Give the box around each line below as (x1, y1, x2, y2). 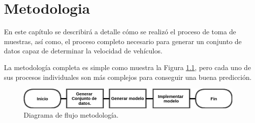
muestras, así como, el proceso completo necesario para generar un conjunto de (4, 36, 242, 46)
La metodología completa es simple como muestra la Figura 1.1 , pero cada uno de (4, 62, 251, 72)
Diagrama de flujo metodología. (24, 110, 119, 120)
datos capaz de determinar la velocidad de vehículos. (4, 46, 162, 56)
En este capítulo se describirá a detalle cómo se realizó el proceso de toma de (4, 26, 236, 37)
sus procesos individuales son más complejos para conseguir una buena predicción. (4, 72, 252, 82)
